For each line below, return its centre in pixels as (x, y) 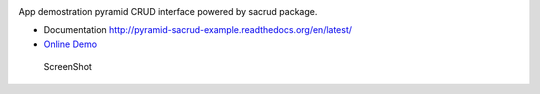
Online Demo (70, 44)
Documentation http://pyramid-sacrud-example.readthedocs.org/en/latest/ (198, 30)
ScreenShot (67, 67)
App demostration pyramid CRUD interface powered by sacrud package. (168, 11)
